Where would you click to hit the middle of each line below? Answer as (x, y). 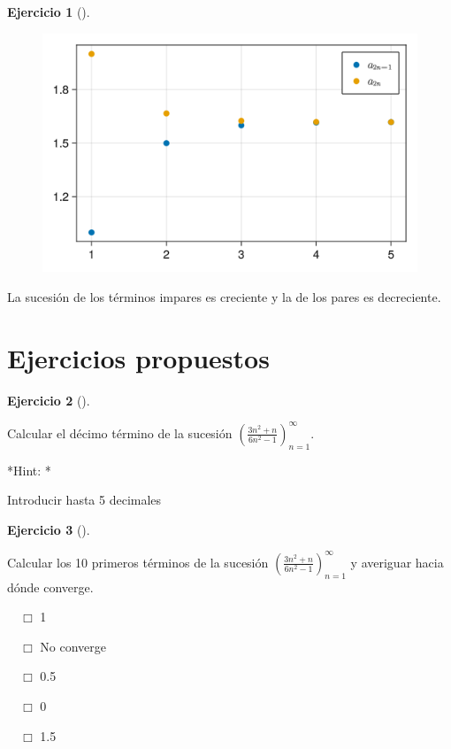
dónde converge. (50, 587)
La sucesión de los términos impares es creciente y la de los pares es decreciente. (224, 297)
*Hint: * (29, 470)
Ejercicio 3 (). (49, 529)
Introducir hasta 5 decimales (84, 500)
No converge (73, 646)
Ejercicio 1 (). (49, 12)
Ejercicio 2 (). (49, 400)
